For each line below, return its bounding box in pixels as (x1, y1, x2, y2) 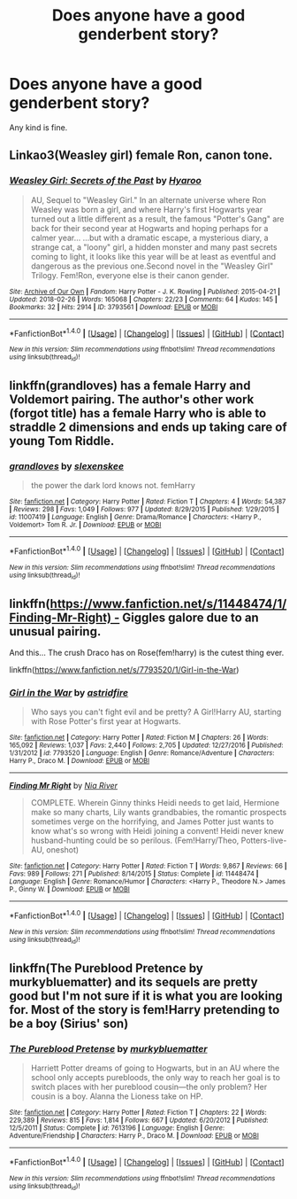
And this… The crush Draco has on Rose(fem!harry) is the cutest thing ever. (9, 648, 285, 658)
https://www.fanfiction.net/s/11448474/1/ (49, 596, 287, 611)
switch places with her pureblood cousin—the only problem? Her (30, 1082, 268, 1093)
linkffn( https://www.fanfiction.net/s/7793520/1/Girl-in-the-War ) (9, 665, 240, 675)
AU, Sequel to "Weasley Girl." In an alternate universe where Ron (30, 194, 267, 205)
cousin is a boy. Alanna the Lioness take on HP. (30, 1091, 203, 1102)
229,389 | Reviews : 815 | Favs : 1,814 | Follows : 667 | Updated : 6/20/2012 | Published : (9, 1116, 269, 1125)
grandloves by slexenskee (9, 460, 125, 472)
